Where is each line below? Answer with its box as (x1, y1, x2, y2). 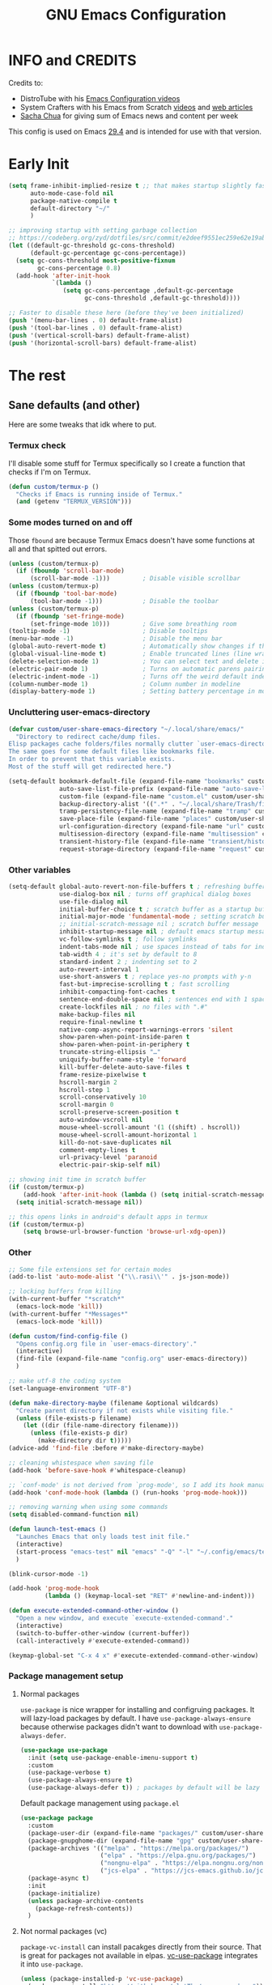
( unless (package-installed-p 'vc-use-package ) (19, 1975, 184, 1983)
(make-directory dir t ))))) (37, 1437, 132, 1445)
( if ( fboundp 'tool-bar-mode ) (15, 589, 117, 598)
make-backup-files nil (59, 1010, 136, 1018)
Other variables (8, 864, 71, 875)
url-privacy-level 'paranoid (59, 1154, 158, 1162)
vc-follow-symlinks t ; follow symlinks (59, 935, 198, 944)
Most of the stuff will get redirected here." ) (8, 763, 172, 771)
